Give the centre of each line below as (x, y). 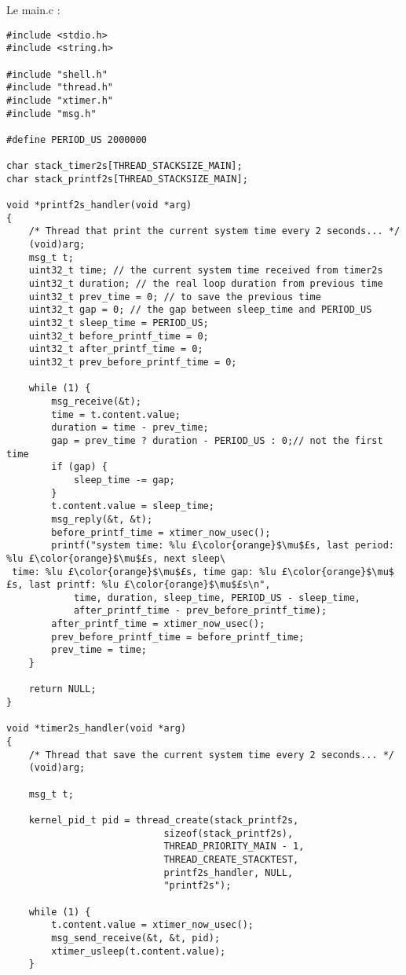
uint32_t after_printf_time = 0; (116, 349)
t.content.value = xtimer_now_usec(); (152, 925)
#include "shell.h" (57, 74)
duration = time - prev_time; (130, 428)
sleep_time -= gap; (124, 480)
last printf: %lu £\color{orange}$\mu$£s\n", (150, 585)
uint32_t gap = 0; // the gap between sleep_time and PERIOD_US (200, 310)
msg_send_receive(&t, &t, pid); (136, 938)
